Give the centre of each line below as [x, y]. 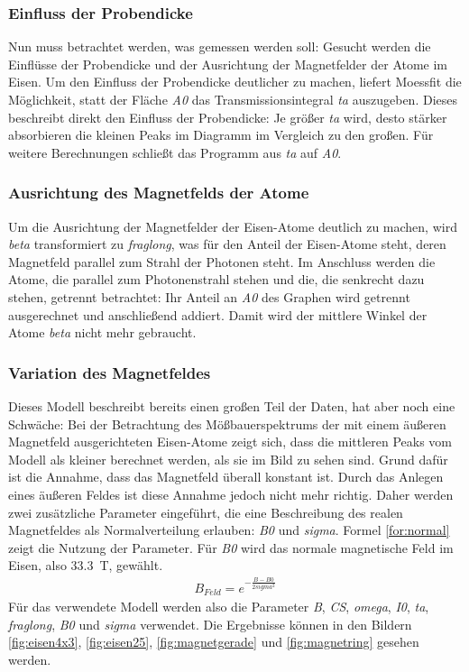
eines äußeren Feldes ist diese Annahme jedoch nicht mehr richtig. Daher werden [231, 494]
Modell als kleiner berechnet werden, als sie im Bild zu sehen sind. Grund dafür [228, 459]
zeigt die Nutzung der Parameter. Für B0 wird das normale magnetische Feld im [231, 547]
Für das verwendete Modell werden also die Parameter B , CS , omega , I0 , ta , [219, 607]
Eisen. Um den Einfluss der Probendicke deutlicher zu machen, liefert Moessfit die [235, 82]
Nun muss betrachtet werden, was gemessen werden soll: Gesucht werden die [220, 46]
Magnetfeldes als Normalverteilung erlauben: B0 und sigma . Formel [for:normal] [229, 530]
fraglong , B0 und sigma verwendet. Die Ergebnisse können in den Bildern [210, 624]
